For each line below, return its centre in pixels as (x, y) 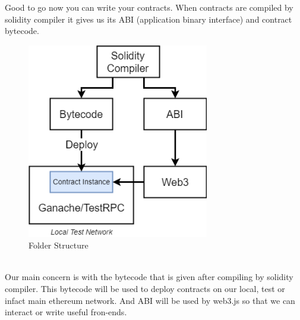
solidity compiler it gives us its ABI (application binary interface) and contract (149, 19)
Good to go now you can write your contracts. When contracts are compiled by (149, 7)
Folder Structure (59, 245)
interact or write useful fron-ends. (66, 312)
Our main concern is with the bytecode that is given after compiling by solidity (149, 277)
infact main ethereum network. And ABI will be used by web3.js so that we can (150, 300)
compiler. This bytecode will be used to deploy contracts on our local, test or (145, 289)
